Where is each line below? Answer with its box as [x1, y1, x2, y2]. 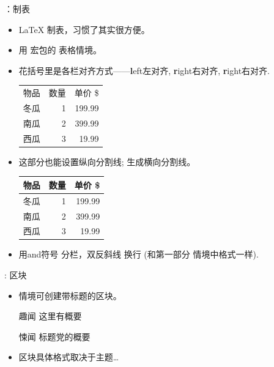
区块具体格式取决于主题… [18, 350, 119, 363]
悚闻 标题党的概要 [18, 330, 91, 343]
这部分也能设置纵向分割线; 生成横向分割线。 [18, 155, 196, 168]
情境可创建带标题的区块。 [18, 289, 122, 302]
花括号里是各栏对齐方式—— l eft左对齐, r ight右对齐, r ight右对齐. [18, 64, 270, 76]
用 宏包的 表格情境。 [18, 43, 102, 56]
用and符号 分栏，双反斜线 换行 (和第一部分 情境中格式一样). [18, 248, 259, 261]
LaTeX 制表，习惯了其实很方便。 [18, 23, 150, 35]
